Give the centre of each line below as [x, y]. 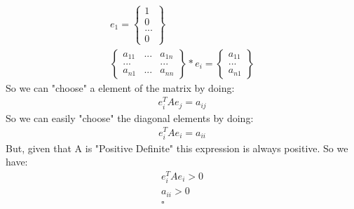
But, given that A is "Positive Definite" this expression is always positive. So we [177, 148]
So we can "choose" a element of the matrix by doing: [120, 87]
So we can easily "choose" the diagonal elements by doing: [130, 117]
